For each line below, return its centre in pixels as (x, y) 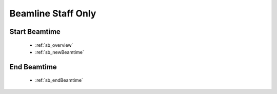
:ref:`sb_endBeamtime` (59, 80)
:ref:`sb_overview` (54, 45)
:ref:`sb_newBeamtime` (60, 52)
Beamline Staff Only (53, 13)
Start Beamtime (35, 32)
